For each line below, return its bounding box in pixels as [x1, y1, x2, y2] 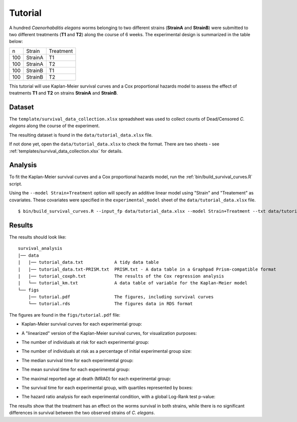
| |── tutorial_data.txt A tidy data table [18, 260, 159, 265]
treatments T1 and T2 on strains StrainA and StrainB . [9, 90, 118, 96]
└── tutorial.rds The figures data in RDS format [28, 301, 193, 307]
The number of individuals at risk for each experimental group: [21, 339, 149, 345]
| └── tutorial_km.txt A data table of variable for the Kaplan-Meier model [18, 280, 247, 286]
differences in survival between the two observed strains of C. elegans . [9, 410, 155, 416]
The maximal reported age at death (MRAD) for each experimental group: [21, 375, 171, 381]
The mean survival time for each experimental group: [21, 367, 130, 373]
